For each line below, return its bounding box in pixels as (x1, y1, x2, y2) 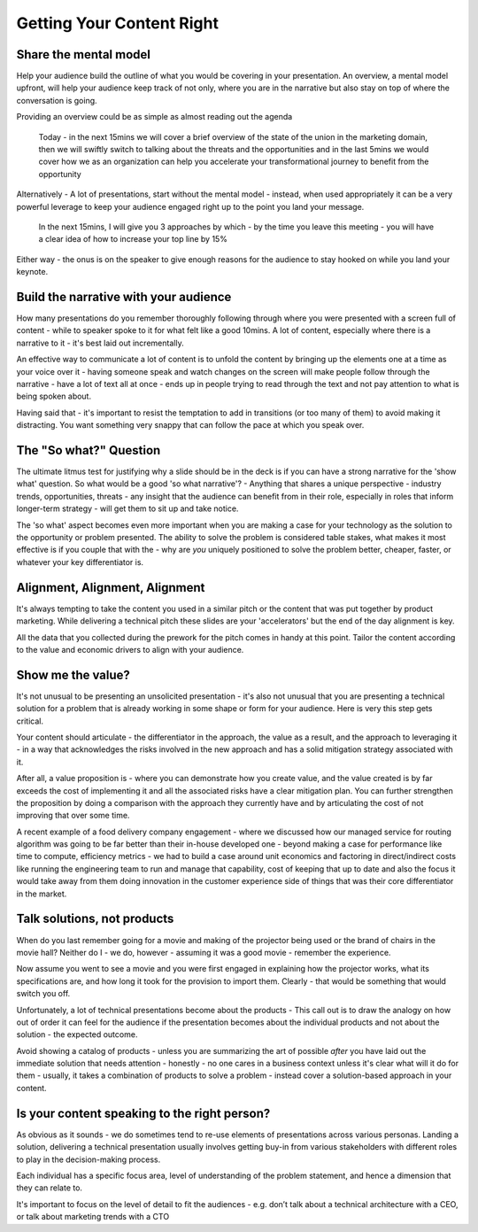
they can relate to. (16, 1182, 83, 1193)
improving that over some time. (16, 810, 130, 821)
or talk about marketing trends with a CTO (16, 1212, 170, 1222)
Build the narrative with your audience (16, 289, 232, 305)
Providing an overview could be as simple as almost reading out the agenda (16, 112, 293, 122)
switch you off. (16, 988, 71, 999)
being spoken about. (16, 391, 92, 402)
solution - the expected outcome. (16, 1029, 138, 1040)
